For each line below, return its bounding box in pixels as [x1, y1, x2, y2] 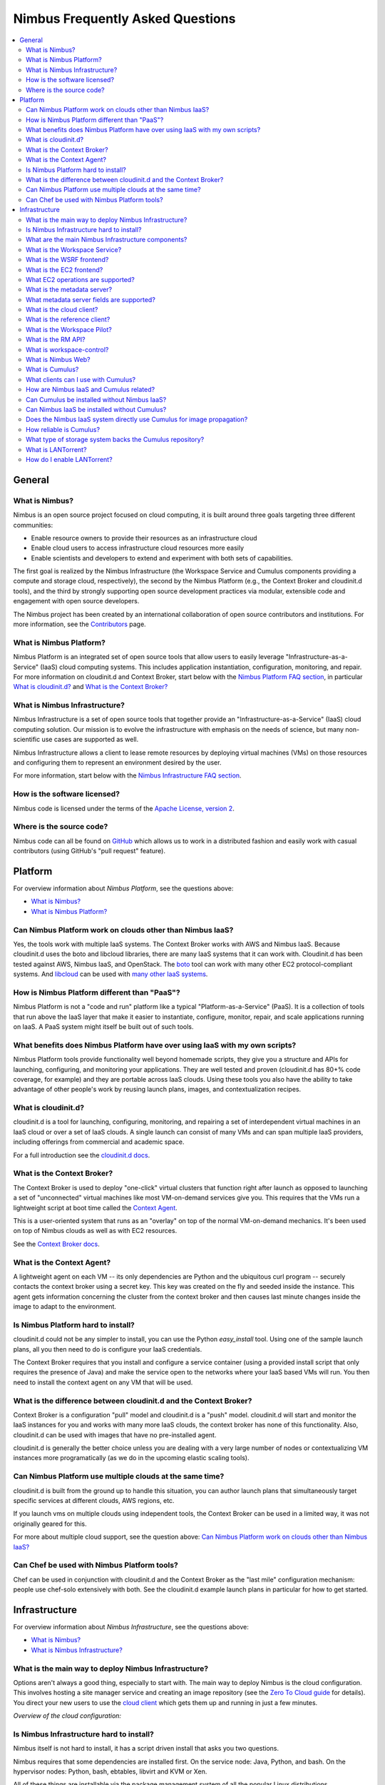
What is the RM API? [26, 336, 86, 344]
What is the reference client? [26, 315, 111, 324]
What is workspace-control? [26, 345, 109, 353]
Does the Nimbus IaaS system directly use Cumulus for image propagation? [26, 415, 248, 424]
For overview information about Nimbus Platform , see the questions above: [13, 884, 234, 892]
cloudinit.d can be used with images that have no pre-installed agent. [13, 1430, 217, 1439]
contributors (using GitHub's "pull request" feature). [13, 847, 165, 855]
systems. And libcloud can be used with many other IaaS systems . [13, 970, 208, 978]
